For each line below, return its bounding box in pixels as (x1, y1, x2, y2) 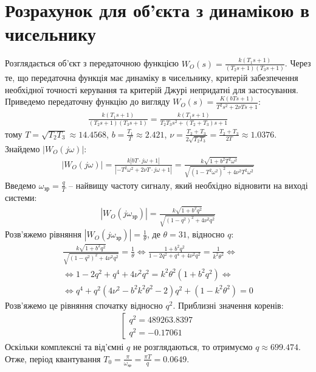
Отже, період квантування (5, 352, 101, 365)
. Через (284, 57, 311, 69)
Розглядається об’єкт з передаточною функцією (5, 57, 179, 69)
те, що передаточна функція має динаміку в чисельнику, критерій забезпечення (5, 71, 298, 83)
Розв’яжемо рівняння (5, 228, 81, 240)
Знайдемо (5, 142, 40, 155)
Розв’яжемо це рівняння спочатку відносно (5, 298, 163, 311)
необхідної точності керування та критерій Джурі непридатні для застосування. (5, 83, 298, 96)
